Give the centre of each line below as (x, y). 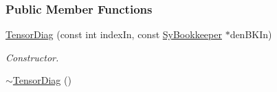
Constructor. (32, 57)
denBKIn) (251, 34)
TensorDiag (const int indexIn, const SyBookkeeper (114, 34)
